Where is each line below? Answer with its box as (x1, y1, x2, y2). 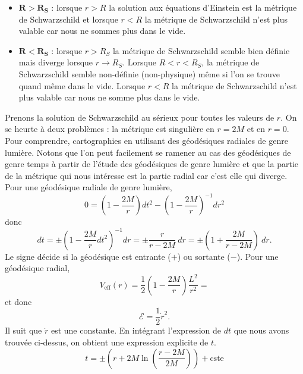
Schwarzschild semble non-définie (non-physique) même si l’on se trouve (18, 67, 280, 80)
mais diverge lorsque (18, 56, 93, 68)
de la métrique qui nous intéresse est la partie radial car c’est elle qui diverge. (5, 169, 288, 181)
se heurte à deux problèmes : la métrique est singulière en (5, 122, 214, 135)
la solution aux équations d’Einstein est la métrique (109, 1, 297, 13)
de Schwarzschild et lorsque (18, 12, 118, 25)
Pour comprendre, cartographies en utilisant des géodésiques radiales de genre (5, 134, 288, 146)
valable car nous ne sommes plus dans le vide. (18, 24, 186, 37)
